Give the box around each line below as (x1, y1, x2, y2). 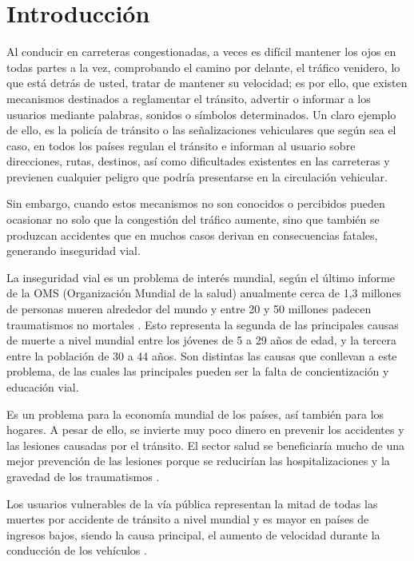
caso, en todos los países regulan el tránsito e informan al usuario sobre (6, 137, 356, 153)
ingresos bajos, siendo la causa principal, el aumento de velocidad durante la (6, 526, 380, 543)
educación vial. (6, 379, 79, 395)
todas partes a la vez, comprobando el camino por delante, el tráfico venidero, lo (6, 58, 400, 75)
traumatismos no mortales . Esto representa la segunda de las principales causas (6, 316, 399, 332)
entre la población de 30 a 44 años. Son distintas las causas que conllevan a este (6, 347, 397, 364)
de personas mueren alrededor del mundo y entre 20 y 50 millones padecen (6, 300, 372, 317)
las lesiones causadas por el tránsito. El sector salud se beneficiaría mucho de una (6, 436, 405, 453)
